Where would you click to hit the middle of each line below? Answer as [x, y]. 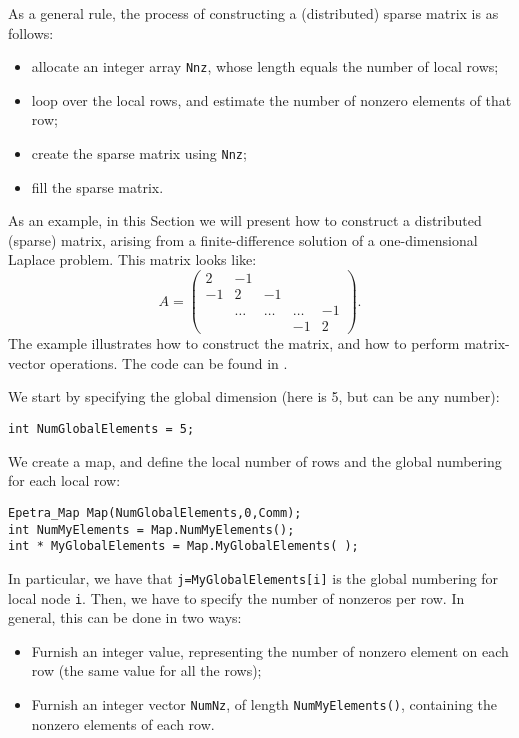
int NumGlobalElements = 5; [101, 429]
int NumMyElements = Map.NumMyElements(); [151, 529]
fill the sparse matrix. [97, 186]
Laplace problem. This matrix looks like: [132, 259]
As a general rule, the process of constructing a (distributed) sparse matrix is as [253, 13]
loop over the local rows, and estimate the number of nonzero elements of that [271, 99]
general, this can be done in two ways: [125, 617]
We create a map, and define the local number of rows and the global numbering [255, 460]
